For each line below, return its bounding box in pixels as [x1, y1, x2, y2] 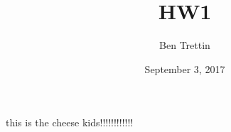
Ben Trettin [159, 38, 210, 53]
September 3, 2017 [144, 61, 225, 76]
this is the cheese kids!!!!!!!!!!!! [6, 115, 134, 130]
